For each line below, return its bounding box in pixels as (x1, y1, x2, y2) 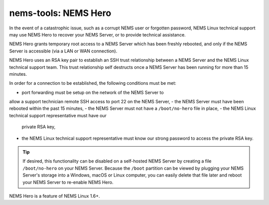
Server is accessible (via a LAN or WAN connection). (9, 48, 118, 54)
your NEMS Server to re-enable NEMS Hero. (22, 179, 114, 185)
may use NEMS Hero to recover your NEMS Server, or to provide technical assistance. (9, 31, 186, 37)
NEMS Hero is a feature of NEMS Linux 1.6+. (9, 193, 100, 199)
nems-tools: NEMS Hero (9, 7, 112, 18)
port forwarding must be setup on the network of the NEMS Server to (21, 89, 164, 95)
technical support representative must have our (9, 112, 107, 118)
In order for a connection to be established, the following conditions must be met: (9, 80, 176, 86)
